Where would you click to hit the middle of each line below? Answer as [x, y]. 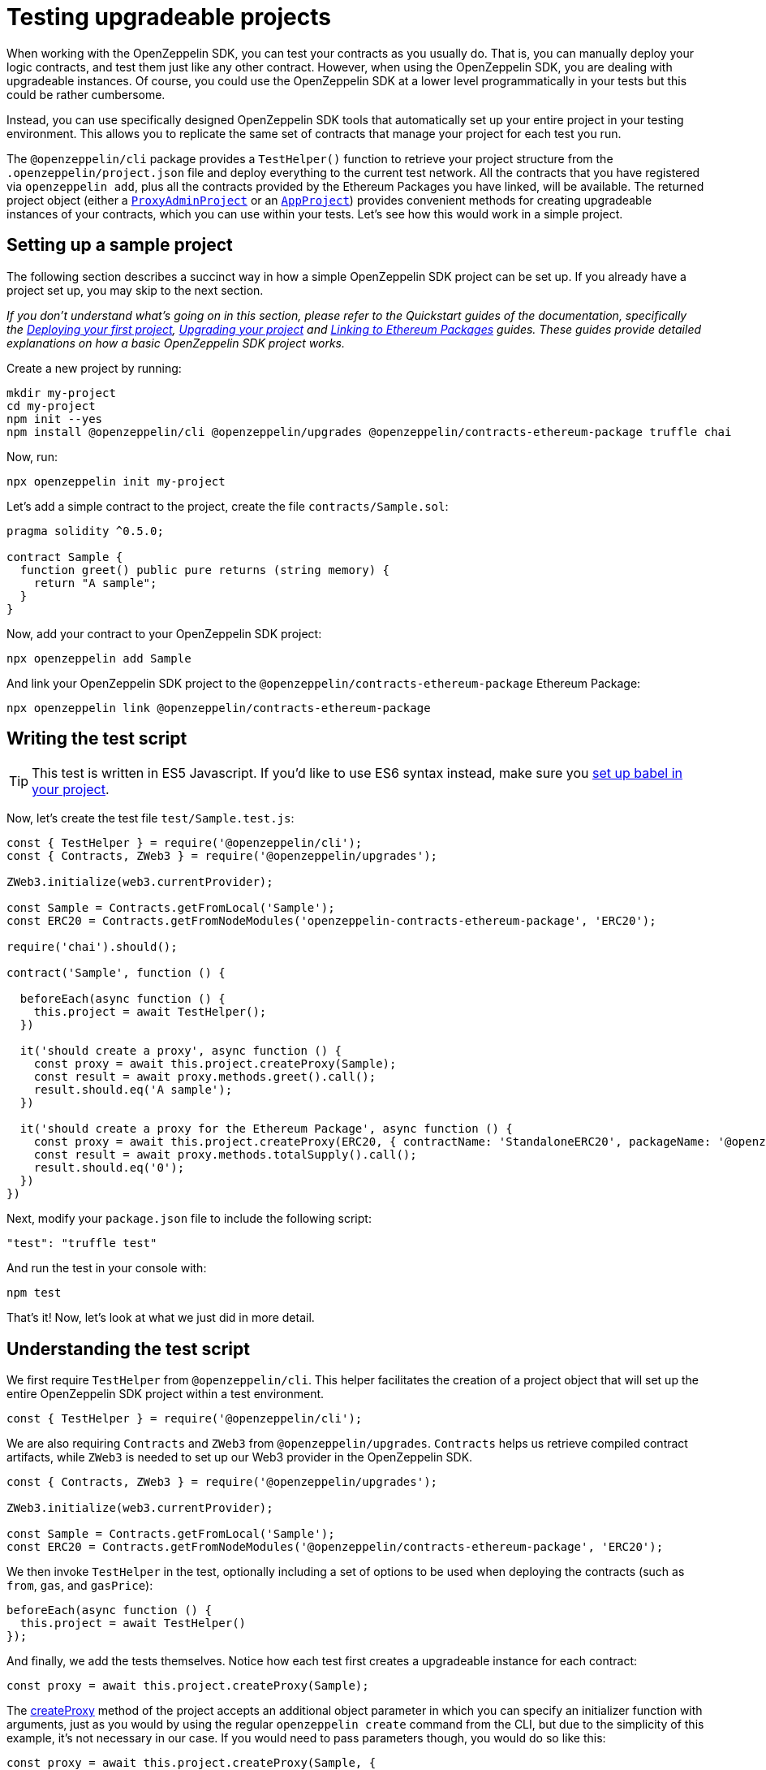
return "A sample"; [95, 583]
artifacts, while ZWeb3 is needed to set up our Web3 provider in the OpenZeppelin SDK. [240, 1457]
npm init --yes [55, 419]
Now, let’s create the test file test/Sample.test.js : [151, 818]
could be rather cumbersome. [86, 94]
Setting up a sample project [120, 245]
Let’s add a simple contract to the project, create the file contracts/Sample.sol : [228, 506]
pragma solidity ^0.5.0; [85, 531]
